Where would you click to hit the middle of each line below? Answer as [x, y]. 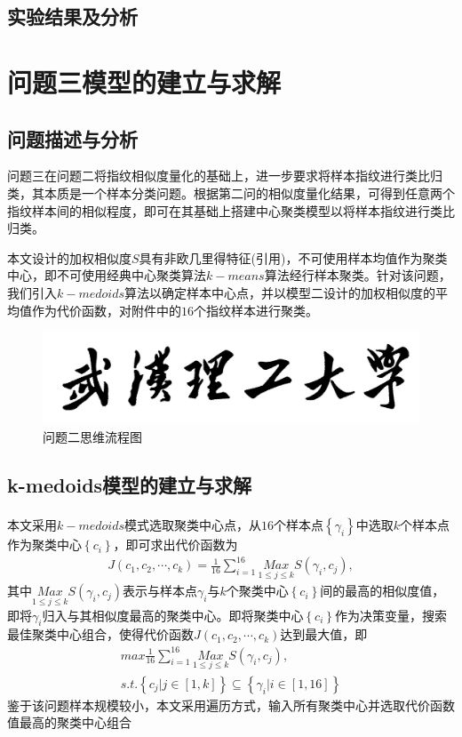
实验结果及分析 [72, 16]
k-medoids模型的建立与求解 [130, 484]
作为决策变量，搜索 [390, 615]
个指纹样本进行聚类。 [256, 310]
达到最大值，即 [324, 634]
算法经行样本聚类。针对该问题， [358, 275]
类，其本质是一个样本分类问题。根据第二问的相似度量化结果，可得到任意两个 [231, 192]
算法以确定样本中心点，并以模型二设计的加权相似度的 [280, 292]
